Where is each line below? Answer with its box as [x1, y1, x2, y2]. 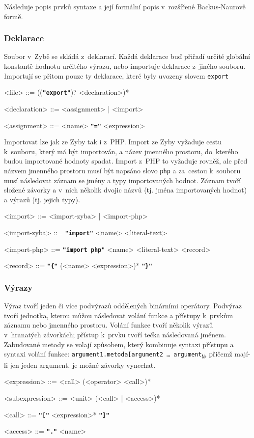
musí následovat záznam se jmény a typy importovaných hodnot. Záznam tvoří [4, 175, 241, 185]
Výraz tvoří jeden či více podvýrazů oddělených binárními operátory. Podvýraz [4, 301, 242, 311]
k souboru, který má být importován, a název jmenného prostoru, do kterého [4, 146, 238, 156]
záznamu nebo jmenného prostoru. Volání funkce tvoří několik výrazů [4, 320, 213, 330]
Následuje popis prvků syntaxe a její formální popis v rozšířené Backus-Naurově [4, 1, 246, 11]
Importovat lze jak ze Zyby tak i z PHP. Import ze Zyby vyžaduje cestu [4, 137, 222, 147]
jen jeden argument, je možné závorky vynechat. [10, 359, 156, 370]
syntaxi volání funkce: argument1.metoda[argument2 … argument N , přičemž [4, 349, 232, 359]
